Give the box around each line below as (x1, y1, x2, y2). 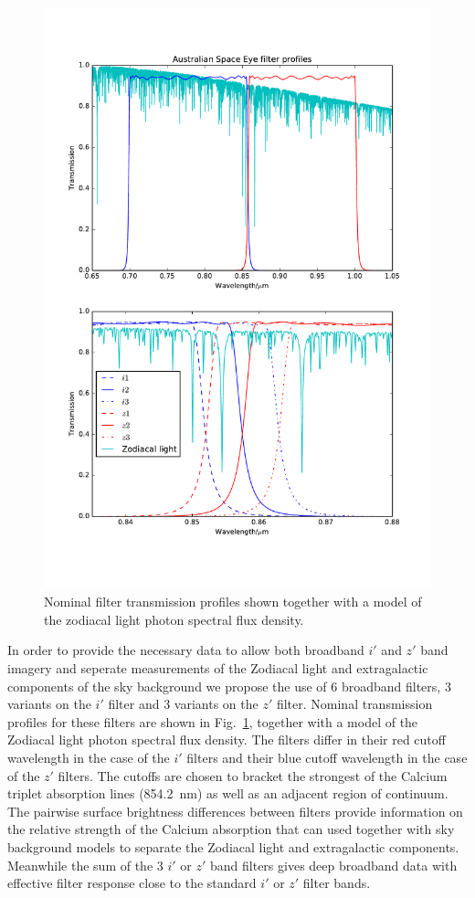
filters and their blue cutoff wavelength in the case (186, 747, 468, 766)
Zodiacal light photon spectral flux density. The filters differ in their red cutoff (7, 730, 446, 749)
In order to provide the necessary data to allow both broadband (7, 640, 364, 660)
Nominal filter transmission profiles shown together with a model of (44, 592, 422, 611)
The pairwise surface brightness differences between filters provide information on (7, 801, 463, 820)
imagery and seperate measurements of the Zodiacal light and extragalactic (7, 658, 428, 677)
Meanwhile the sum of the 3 (7, 855, 164, 874)
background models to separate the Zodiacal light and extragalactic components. (7, 837, 459, 856)
